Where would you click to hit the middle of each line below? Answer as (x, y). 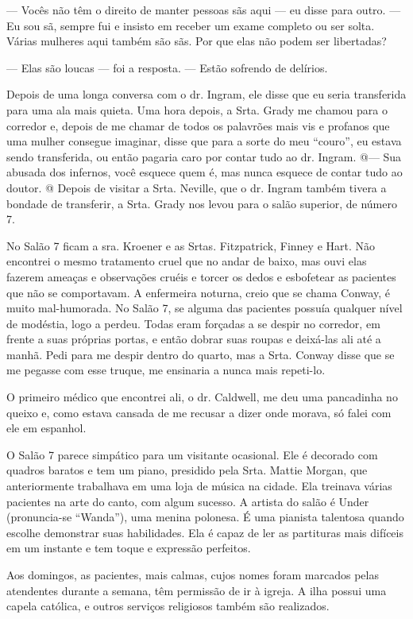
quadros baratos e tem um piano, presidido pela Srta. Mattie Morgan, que (187, 470)
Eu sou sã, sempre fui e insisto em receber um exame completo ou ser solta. (191, 25)
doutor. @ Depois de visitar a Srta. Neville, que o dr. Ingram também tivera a (197, 187)
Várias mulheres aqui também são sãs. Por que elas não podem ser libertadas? (197, 41)
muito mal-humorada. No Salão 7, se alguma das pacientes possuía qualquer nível (205, 308)
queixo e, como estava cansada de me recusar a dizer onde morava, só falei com (199, 412)
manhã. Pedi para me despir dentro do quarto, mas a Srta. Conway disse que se (201, 354)
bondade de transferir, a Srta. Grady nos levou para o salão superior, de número (202, 203)
